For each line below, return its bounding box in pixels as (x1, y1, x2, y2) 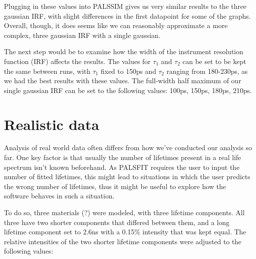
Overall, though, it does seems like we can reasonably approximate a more (4, 20, 228, 31)
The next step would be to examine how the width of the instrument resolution (4, 46, 244, 57)
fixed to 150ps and (100, 65, 157, 76)
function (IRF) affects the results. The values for (4, 56, 151, 66)
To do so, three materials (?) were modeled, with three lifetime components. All (4, 207, 245, 218)
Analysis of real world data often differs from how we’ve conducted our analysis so (4, 142, 252, 153)
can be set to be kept (182, 56, 246, 66)
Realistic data (4, 114, 99, 134)
